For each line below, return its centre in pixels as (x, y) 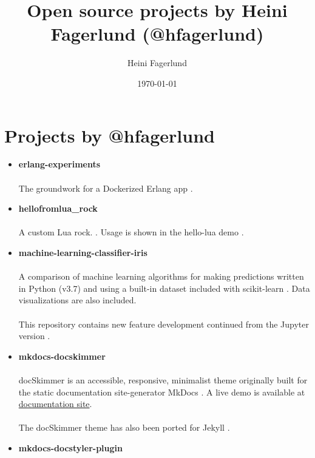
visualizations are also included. (77, 300)
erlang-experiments (59, 164)
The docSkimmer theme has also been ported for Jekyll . (124, 427)
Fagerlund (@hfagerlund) (157, 34)
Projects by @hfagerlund (110, 135)
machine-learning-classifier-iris (83, 252)
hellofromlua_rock (58, 208)
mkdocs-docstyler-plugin (70, 447)
